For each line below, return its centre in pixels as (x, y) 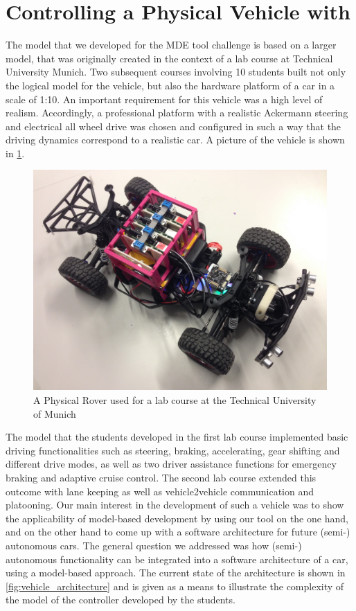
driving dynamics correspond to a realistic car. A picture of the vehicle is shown (175, 140)
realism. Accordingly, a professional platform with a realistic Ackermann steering (177, 113)
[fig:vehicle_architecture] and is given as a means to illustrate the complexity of (175, 586)
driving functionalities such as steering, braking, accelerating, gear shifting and (173, 450)
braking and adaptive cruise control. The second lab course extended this (161, 478)
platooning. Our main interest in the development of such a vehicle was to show (175, 505)
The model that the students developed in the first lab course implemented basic (177, 437)
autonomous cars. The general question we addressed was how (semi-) (154, 545)
